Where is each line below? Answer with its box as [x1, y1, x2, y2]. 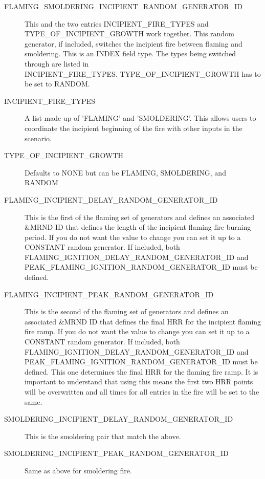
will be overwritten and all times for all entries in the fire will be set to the [25, 386, 259, 397]
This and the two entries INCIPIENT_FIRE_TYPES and [25, 18, 209, 29]
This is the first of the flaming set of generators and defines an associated [25, 211, 255, 222]
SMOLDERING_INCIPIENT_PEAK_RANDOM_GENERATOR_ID [4, 448, 229, 459]
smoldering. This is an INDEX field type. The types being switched [25, 48, 236, 59]
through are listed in [25, 58, 89, 69]
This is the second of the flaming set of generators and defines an [25, 306, 229, 317]
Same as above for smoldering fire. [25, 465, 132, 475]
